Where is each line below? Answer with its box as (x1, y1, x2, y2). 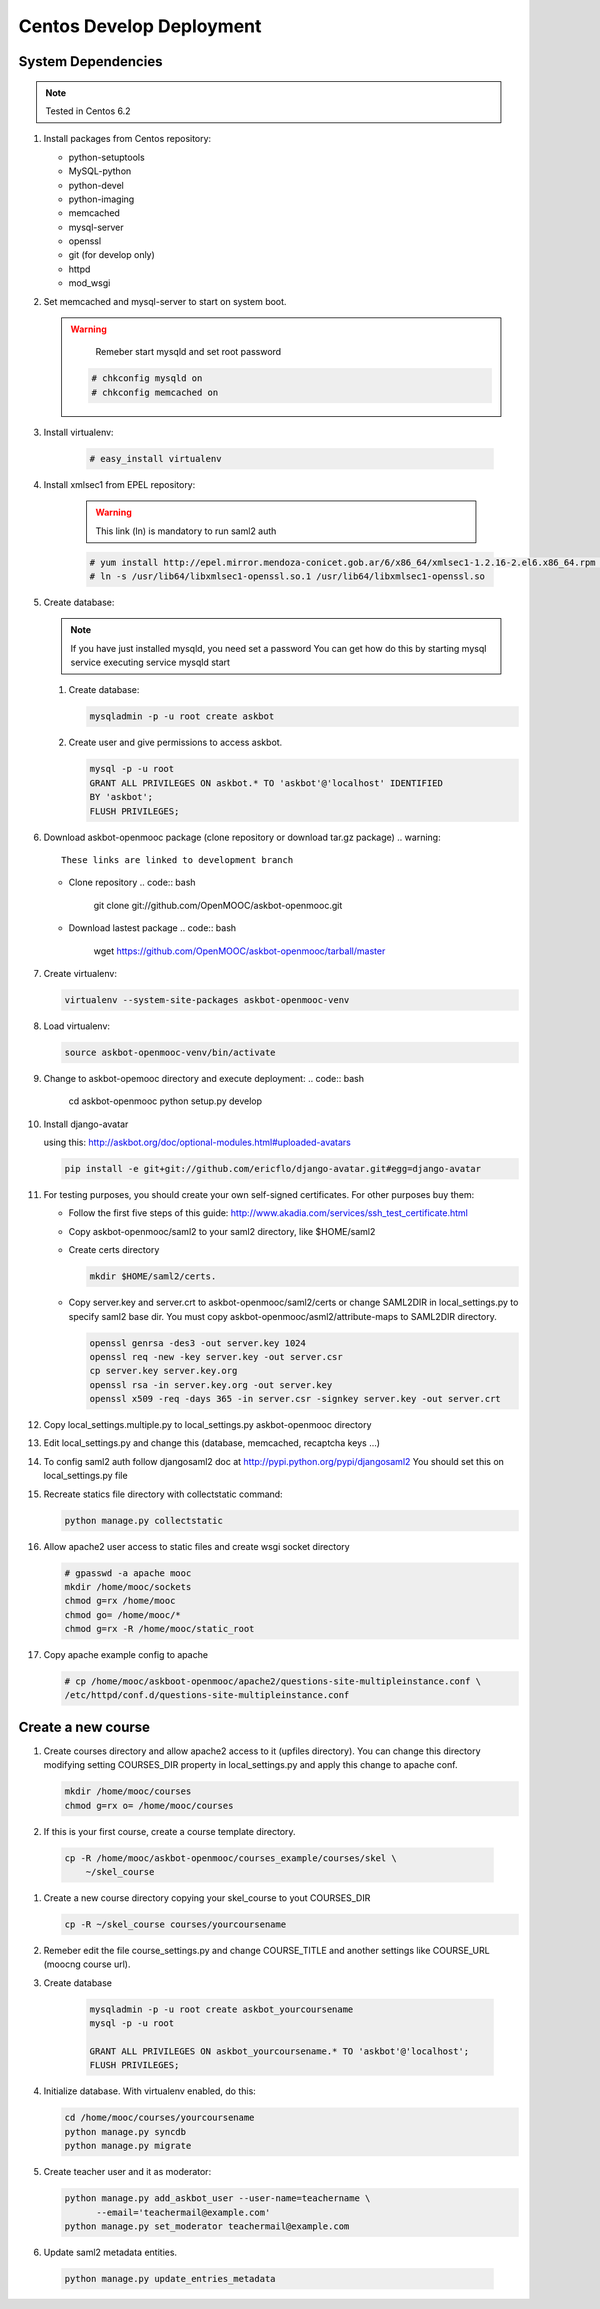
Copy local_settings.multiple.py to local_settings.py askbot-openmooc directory (43, 1419, 372, 1431)
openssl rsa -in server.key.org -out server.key (89, 1379, 333, 1390)
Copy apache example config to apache (43, 1649, 209, 1661)
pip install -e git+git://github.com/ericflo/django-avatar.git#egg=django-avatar (64, 1163, 482, 1174)
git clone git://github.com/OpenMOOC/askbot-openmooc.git (93, 899, 343, 911)
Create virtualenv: (43, 967, 117, 979)
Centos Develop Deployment (18, 15, 262, 37)
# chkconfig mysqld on (91, 373, 203, 384)
